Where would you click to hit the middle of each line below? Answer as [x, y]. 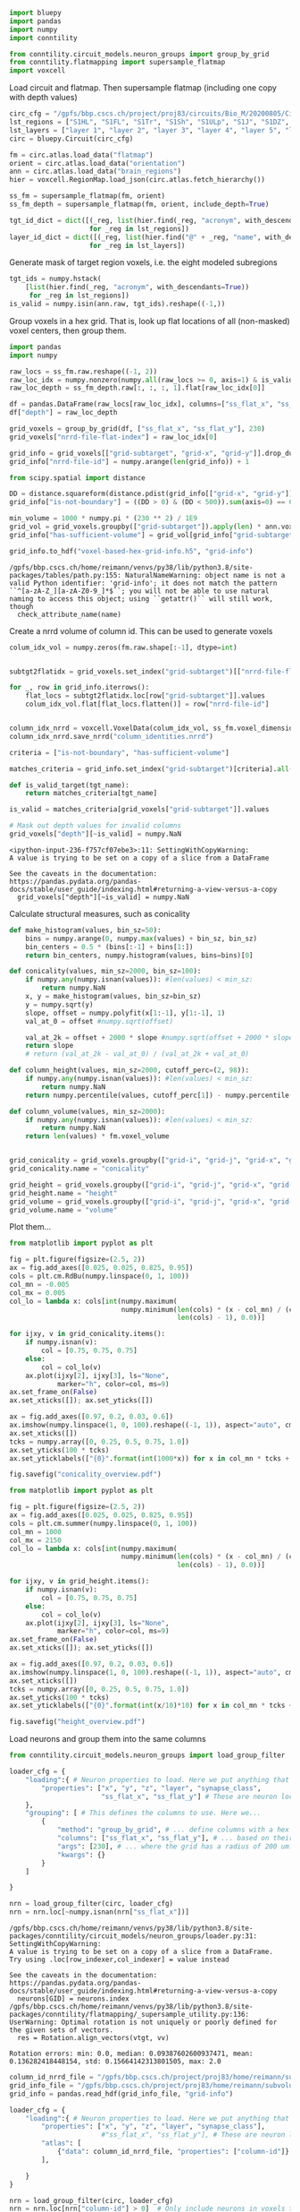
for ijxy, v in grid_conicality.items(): [87, 1334]
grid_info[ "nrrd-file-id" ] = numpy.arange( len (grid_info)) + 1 [129, 461]
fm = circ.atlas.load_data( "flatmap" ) [81, 155]
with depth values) [43, 98]
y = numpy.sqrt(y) [59, 1004]
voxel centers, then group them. [68, 330]
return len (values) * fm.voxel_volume [97, 1136]
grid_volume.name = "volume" [63, 1210]
